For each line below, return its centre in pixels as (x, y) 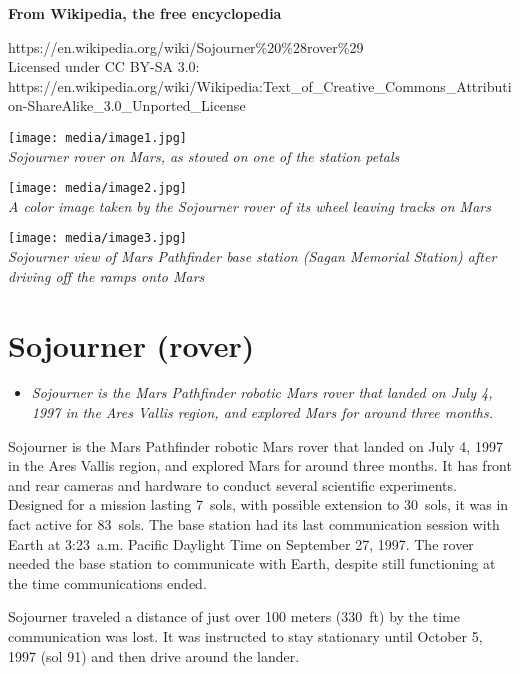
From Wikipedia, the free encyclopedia (145, 13)
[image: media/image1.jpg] (97, 137)
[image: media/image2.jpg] (97, 188)
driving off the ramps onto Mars (106, 275)
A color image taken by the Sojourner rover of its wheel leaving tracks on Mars (249, 205)
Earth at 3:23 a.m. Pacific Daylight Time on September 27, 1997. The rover (241, 543)
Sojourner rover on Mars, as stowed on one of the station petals (204, 155)
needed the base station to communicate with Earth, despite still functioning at (252, 563)
